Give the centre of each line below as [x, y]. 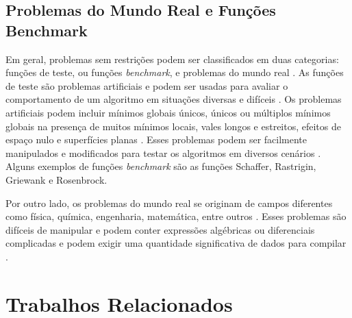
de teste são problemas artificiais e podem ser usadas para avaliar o [147, 85]
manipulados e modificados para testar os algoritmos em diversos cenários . [163, 152]
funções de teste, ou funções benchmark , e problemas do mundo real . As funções [175, 72]
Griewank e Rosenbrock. [56, 179]
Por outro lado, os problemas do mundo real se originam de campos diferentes [169, 203]
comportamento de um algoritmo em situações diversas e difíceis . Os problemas [174, 99]
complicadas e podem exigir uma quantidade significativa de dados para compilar [176, 243]
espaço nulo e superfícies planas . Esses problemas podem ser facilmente [156, 139]
